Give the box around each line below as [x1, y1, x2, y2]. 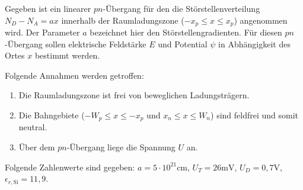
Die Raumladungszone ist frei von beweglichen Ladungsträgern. [18, 89, 250, 101]
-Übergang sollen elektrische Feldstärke [5, 37, 146, 50]
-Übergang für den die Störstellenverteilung [103, 2, 260, 14]
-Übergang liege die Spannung [66, 141, 176, 153]
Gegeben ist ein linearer [5, 2, 91, 14]
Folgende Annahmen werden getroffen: [5, 69, 144, 81]
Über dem [18, 141, 55, 153]
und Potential [158, 37, 208, 50]
